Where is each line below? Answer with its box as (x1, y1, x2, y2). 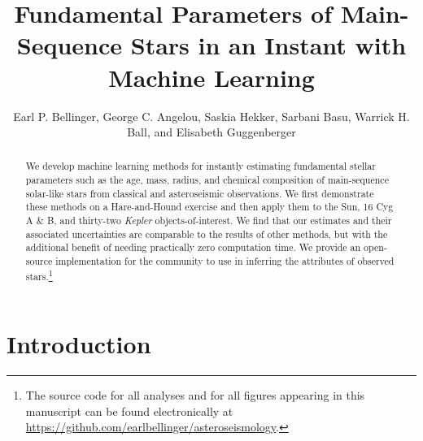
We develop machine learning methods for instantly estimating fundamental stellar (25, 159, 376, 173)
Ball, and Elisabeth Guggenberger (127, 123, 296, 141)
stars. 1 (25, 266, 53, 283)
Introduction (7, 327, 151, 361)
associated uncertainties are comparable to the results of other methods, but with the (25, 227, 388, 240)
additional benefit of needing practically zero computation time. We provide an (25, 240, 361, 254)
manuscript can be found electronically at (25, 402, 233, 419)
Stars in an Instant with (130, 28, 407, 62)
